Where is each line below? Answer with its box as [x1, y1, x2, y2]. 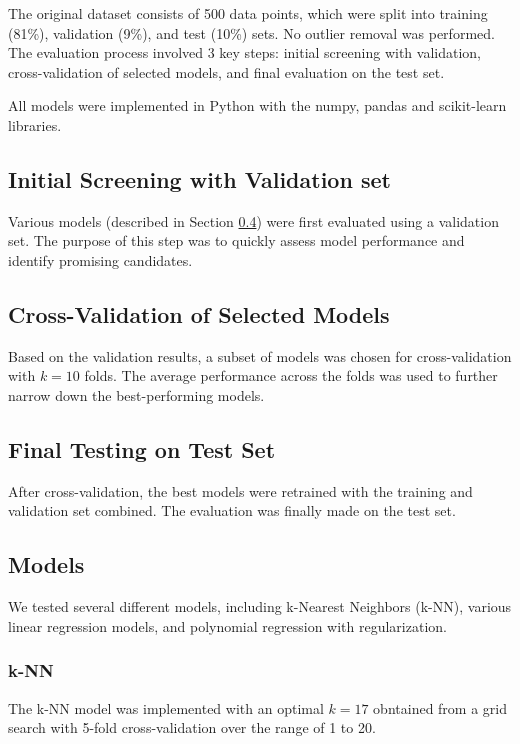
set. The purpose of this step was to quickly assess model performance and [8, 230, 465, 251]
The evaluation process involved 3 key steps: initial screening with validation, [8, 42, 481, 63]
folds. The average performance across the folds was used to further [84, 365, 498, 386]
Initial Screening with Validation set [8, 163, 391, 194]
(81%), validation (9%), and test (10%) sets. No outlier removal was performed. [8, 22, 495, 43]
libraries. [8, 114, 62, 135]
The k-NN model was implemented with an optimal [8, 697, 324, 718]
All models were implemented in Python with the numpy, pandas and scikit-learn [8, 95, 507, 116]
